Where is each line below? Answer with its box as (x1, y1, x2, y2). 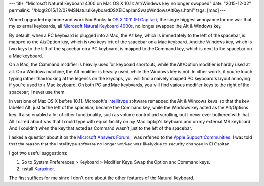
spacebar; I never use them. (9, 89, 66, 95)
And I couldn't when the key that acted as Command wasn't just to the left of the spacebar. (9, 125, 193, 131)
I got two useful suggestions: (9, 150, 68, 156)
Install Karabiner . (21, 166, 55, 172)
